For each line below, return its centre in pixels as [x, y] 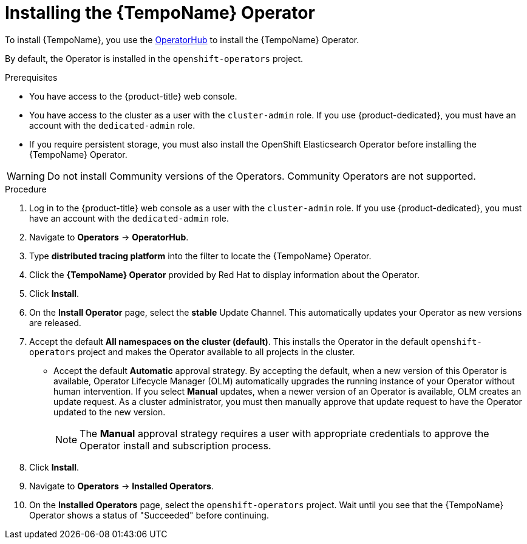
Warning [26, 176]
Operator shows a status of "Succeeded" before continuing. [149, 515]
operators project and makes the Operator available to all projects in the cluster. [192, 352]
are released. [55, 322]
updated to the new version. [110, 412]
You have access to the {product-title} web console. [133, 96]
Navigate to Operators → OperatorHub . [109, 237]
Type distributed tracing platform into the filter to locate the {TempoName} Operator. [200, 256]
